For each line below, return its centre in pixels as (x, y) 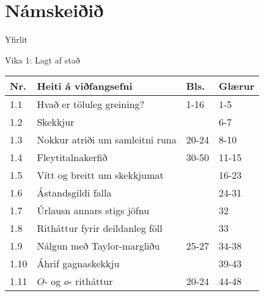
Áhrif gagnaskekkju (78, 264)
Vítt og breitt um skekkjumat (100, 175)
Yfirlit (16, 39)
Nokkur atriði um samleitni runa (107, 140)
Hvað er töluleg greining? (91, 104)
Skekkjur (56, 122)
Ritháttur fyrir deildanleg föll (100, 228)
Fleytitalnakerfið (72, 157)
